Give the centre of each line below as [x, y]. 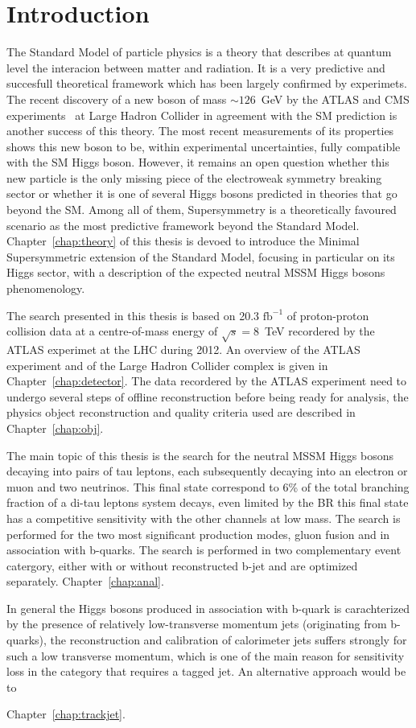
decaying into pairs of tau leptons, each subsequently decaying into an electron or [207, 471]
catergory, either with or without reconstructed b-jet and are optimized [182, 565]
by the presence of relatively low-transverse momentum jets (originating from [197, 624]
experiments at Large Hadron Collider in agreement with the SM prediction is [202, 115]
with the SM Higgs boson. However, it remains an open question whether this [198, 162]
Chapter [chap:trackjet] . [66, 714]
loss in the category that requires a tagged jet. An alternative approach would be [206, 671]
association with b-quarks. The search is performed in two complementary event [204, 550]
